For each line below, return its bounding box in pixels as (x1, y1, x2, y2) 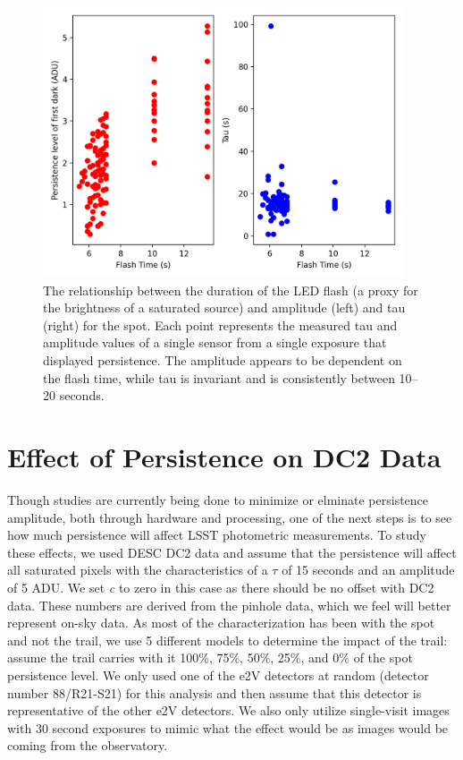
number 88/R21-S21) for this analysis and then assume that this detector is (7, 683, 422, 702)
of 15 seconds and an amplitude (282, 560, 455, 579)
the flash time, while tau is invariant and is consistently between (43, 368, 395, 387)
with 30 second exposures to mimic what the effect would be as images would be (7, 718, 449, 737)
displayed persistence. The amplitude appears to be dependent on (43, 351, 402, 370)
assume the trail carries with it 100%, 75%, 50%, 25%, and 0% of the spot (7, 648, 413, 667)
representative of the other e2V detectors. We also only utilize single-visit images (7, 701, 450, 720)
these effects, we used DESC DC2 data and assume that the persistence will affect (7, 542, 457, 561)
